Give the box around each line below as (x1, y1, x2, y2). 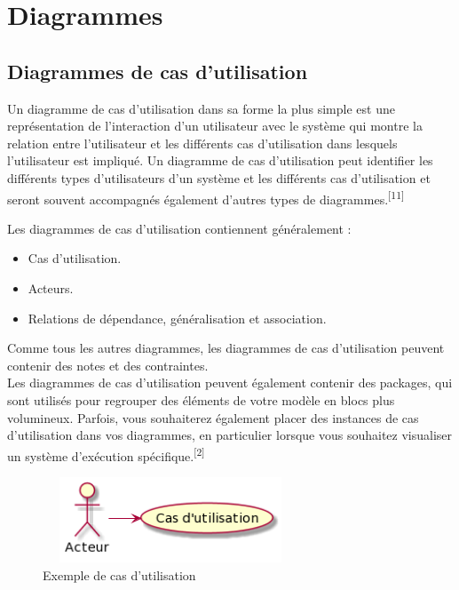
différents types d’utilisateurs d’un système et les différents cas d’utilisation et (7, 168, 431, 187)
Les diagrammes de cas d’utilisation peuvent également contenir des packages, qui (7, 373, 453, 392)
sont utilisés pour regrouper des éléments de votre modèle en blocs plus (7, 390, 395, 409)
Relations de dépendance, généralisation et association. (28, 308, 327, 327)
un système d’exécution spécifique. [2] (7, 443, 205, 465)
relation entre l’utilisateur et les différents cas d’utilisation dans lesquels (7, 133, 398, 152)
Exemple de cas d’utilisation (43, 565, 196, 584)
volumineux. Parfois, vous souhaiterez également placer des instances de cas (7, 408, 419, 427)
